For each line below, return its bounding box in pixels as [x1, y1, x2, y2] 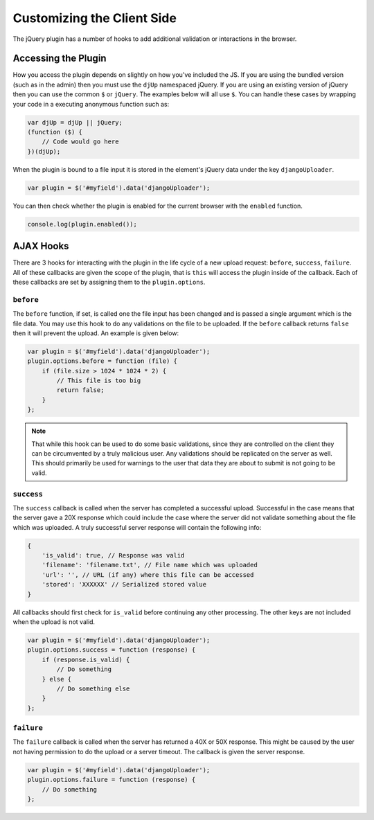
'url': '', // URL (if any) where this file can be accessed [42, 571, 254, 578]
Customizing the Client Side [12, 10, 177, 26]
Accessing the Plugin [12, 53, 107, 64]
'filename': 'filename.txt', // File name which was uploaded [42, 561, 258, 569]
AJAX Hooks [12, 240, 69, 252]
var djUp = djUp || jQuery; [27, 118, 123, 126]
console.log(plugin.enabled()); [27, 220, 138, 228]
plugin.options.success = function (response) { [27, 646, 196, 654]
